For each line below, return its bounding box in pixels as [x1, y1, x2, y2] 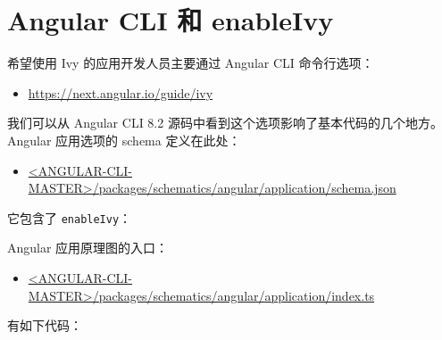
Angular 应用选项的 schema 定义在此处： [7, 130, 241, 149]
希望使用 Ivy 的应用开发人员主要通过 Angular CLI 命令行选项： [7, 54, 374, 72]
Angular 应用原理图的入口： [7, 238, 169, 257]
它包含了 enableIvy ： [7, 208, 132, 227]
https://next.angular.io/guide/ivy [28, 83, 213, 102]
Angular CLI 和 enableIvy [7, 2, 334, 38]
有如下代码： [7, 316, 82, 335]
